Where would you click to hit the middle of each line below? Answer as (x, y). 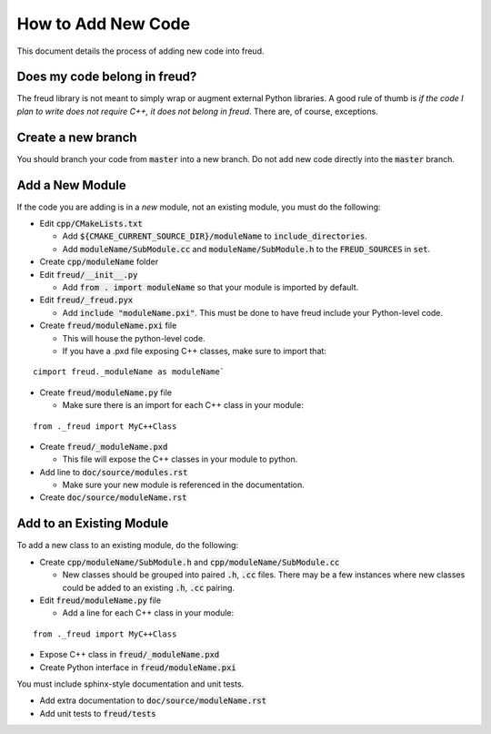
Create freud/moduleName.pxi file (108, 326)
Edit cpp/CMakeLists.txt (91, 224)
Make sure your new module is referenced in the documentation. (183, 485)
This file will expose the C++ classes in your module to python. (180, 459)
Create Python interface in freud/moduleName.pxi (138, 667)
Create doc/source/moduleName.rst (113, 497)
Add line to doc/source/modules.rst (114, 472)
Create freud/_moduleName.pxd (104, 446)
